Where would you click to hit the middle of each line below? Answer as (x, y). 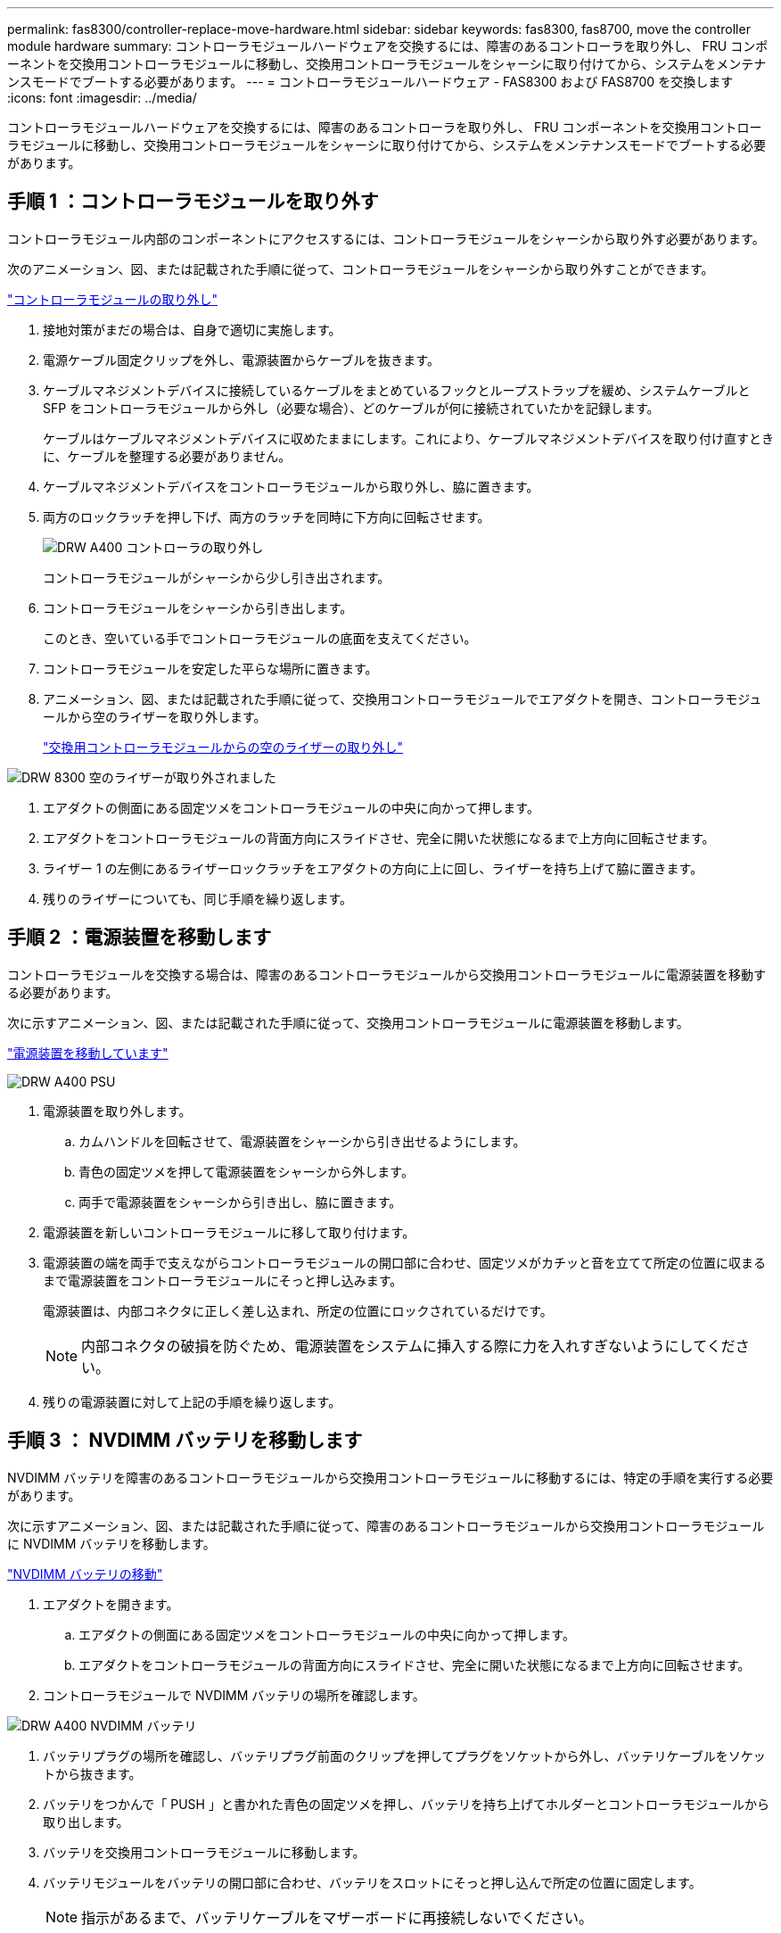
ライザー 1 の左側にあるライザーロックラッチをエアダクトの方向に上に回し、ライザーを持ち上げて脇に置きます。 (373, 868)
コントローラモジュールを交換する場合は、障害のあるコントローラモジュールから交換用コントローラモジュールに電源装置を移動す (387, 974)
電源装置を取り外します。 (117, 1111)
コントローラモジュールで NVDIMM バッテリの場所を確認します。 (234, 1695)
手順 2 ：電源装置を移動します (140, 938)
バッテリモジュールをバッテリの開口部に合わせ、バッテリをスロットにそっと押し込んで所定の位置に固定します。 (372, 1882)
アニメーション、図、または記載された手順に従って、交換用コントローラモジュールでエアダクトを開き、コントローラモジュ (403, 698)
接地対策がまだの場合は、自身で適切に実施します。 (192, 329)
